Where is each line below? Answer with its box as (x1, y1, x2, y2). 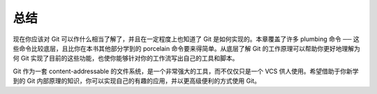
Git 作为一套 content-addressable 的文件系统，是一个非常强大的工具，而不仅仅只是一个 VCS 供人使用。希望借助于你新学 (13, 67, 359, 75)
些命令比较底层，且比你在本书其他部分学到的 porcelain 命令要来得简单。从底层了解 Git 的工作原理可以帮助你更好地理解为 (13, 44, 361, 52)
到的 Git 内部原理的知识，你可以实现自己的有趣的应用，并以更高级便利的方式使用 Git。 (13, 77, 261, 85)
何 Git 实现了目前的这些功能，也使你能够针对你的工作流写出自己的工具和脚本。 (13, 54, 239, 63)
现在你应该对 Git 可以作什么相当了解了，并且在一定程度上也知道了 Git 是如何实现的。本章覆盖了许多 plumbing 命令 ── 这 (13, 35, 360, 43)
